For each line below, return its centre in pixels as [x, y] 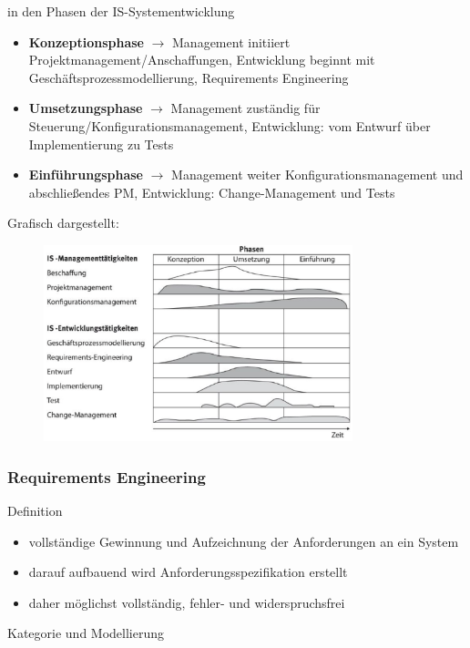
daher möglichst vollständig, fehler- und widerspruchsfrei [187, 602]
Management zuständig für [245, 108]
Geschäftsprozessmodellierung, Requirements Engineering [189, 77]
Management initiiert [231, 41]
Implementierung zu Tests [101, 144]
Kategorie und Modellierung [86, 633]
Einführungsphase [86, 175]
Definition [35, 511]
